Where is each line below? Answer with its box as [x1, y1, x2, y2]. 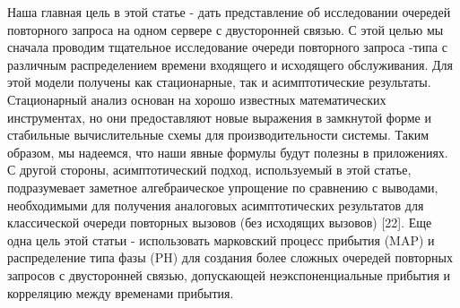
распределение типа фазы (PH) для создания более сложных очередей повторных [7, 248, 454, 267]
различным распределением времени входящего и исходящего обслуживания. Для [7, 55, 453, 73]
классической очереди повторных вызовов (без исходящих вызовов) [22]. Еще [7, 213, 432, 232]
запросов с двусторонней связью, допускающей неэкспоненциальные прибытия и [7, 265, 451, 284]
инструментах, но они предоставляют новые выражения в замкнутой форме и [7, 107, 431, 126]
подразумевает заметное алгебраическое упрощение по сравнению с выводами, [7, 177, 438, 196]
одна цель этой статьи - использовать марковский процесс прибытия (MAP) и [7, 230, 435, 249]
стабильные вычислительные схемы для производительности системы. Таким [7, 125, 430, 144]
